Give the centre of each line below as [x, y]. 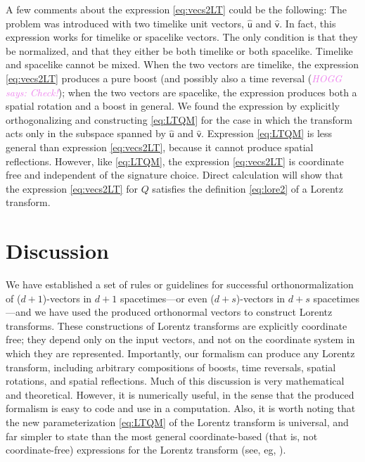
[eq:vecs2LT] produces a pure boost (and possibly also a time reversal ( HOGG [174, 78]
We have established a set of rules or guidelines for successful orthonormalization [180, 284]
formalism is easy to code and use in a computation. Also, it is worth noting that [181, 408]
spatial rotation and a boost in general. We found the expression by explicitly [173, 106]
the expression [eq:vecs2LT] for [72, 188]
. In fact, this [308, 23]
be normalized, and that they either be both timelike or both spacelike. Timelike [179, 50]
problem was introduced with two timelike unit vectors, [125, 23]
